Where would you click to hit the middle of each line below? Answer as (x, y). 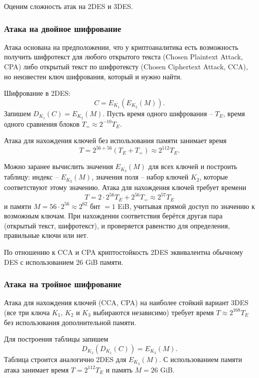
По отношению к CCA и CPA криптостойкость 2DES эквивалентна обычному (124, 252)
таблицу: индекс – (31, 177)
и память (119, 369)
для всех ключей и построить (193, 166)
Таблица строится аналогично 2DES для (65, 359)
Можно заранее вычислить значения (59, 166)
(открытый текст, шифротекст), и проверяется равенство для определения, (117, 225)
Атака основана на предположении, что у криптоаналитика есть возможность (121, 47)
